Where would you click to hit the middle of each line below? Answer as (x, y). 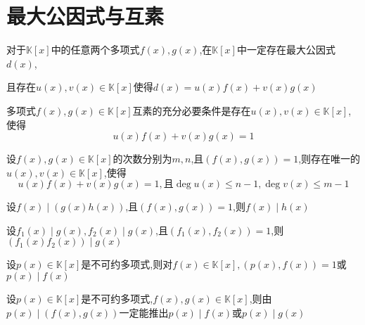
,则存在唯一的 (329, 159)
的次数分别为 (142, 159)
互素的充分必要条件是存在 (192, 110)
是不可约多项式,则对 (127, 264)
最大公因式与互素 (85, 16)
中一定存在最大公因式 (286, 50)
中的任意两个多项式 (95, 50)
